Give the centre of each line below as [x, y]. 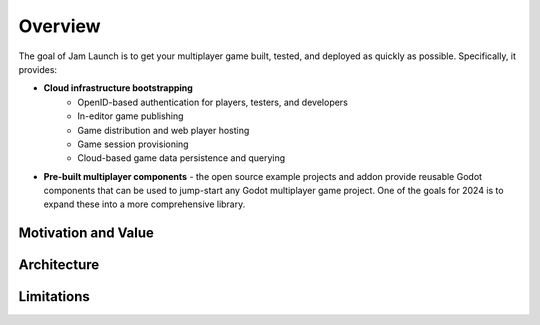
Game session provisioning [133, 144]
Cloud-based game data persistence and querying [181, 158]
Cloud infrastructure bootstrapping [118, 88]
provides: [38, 69]
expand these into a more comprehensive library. [144, 204]
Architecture [59, 265]
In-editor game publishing [130, 116]
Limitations [54, 296]
